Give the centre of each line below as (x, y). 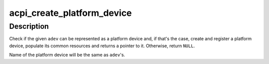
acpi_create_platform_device (70, 13)
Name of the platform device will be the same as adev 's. (67, 55)
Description (29, 26)
